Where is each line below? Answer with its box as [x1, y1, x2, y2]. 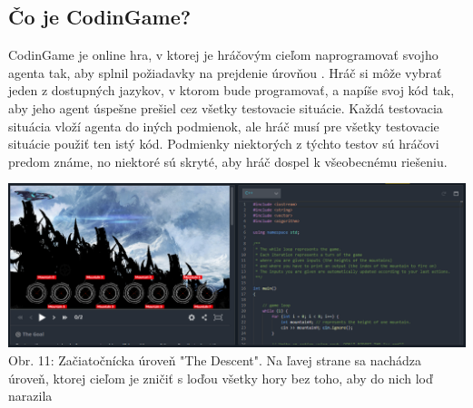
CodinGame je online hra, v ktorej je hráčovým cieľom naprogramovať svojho [8, 45, 439, 64]
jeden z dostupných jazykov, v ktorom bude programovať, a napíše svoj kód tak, [8, 81, 455, 100]
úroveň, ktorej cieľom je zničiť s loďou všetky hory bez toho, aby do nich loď [8, 368, 433, 387]
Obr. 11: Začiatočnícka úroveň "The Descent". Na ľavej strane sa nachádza [8, 351, 422, 370]
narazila [8, 386, 53, 405]
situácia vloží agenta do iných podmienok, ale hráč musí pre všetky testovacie [8, 116, 439, 135]
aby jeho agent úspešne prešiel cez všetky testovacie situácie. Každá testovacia [8, 98, 443, 117]
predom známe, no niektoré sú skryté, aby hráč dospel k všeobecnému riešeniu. [8, 151, 448, 170]
